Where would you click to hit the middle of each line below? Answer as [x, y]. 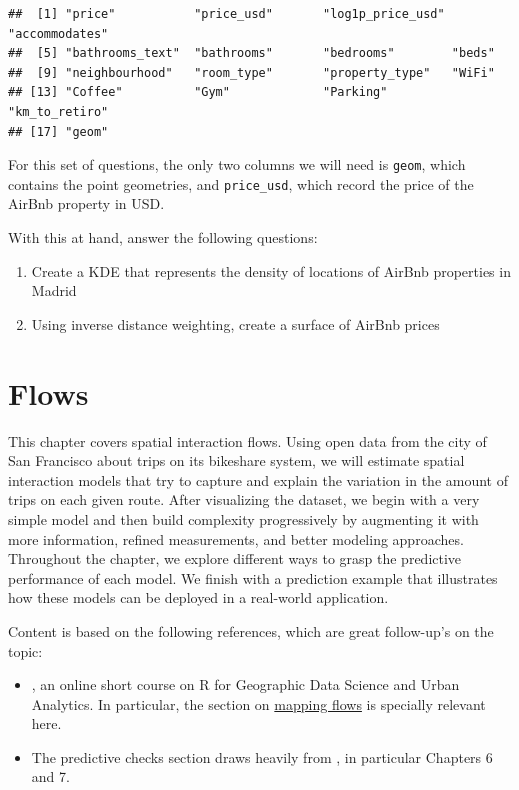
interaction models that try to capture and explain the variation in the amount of [258, 479]
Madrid [54, 290]
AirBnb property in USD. [86, 203]
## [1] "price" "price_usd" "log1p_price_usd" [226, 14]
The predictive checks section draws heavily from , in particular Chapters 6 [262, 756]
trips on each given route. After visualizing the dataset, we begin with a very [244, 499]
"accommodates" [58, 33]
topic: [25, 650]
